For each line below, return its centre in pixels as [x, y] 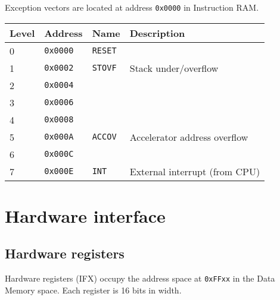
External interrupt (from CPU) [195, 171]
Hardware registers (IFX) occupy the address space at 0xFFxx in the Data [140, 278]
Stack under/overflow [174, 68]
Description [157, 33]
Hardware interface [85, 215]
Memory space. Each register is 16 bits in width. [93, 290]
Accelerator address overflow [189, 137]
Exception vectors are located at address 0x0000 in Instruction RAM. [132, 7]
